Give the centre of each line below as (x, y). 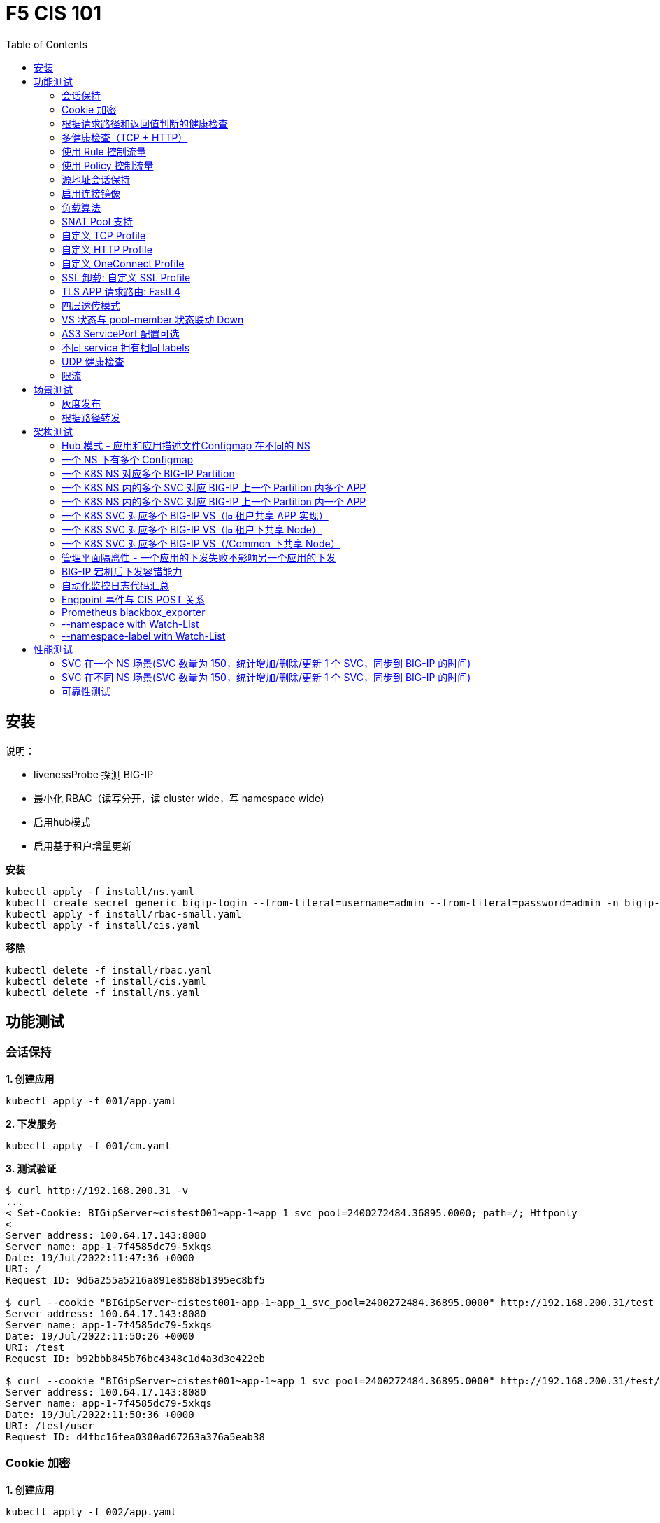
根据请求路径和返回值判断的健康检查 (145, 123)
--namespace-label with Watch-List (144, 636)
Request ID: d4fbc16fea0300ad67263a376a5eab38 (135, 1437)
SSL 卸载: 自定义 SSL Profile (126, 277)
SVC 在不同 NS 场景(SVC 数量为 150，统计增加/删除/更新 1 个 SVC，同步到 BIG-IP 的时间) (266, 677)
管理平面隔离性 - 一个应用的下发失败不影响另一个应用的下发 (199, 557)
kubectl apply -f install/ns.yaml (100, 891)
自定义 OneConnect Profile (123, 263)
